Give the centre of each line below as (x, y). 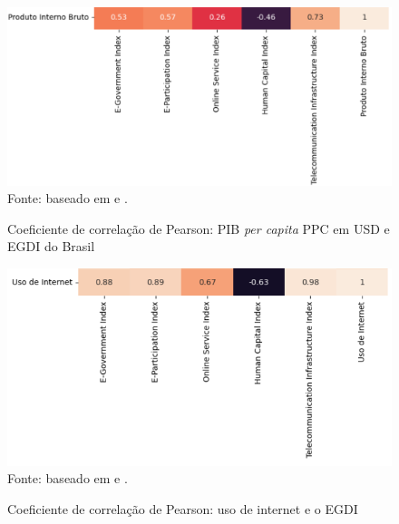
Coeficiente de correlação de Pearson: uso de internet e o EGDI (183, 508)
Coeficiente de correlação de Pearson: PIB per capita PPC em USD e (199, 228)
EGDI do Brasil (51, 246)
